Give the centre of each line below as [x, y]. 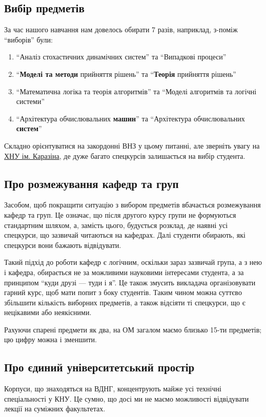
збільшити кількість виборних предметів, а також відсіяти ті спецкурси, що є [125, 302]
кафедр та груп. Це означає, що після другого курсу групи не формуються [120, 214]
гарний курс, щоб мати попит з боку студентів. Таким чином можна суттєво [123, 292]
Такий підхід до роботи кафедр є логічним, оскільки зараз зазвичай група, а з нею [133, 262]
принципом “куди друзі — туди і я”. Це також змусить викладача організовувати [130, 282]
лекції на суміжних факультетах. [55, 409]
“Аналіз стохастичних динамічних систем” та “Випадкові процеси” [121, 57]
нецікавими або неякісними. [48, 312]
